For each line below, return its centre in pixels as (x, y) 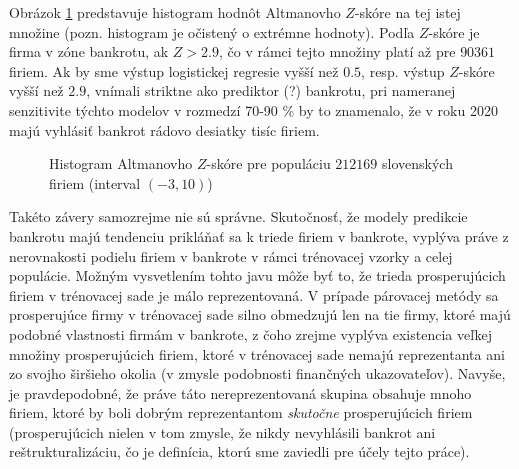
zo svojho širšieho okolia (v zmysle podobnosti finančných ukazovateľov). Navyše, (257, 373)
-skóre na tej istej (407, 12)
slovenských (417, 163)
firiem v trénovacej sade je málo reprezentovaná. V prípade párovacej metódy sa (254, 294)
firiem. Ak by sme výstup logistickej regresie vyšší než (174, 70)
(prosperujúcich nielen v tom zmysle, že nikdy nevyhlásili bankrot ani (222, 431)
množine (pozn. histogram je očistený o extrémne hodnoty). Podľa (212, 31)
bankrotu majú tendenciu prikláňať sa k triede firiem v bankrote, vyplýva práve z (259, 235)
